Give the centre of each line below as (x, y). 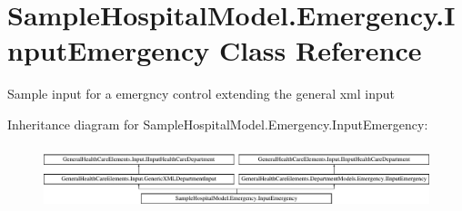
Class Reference (320, 50)
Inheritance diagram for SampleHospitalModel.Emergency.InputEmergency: (218, 124)
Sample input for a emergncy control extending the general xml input (201, 94)
